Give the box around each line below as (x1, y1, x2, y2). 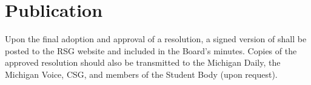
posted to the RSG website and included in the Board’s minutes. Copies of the (5, 44, 297, 57)
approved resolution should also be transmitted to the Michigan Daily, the (5, 56, 281, 69)
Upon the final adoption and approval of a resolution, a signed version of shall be (5, 33, 307, 45)
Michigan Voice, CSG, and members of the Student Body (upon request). (5, 68, 278, 80)
